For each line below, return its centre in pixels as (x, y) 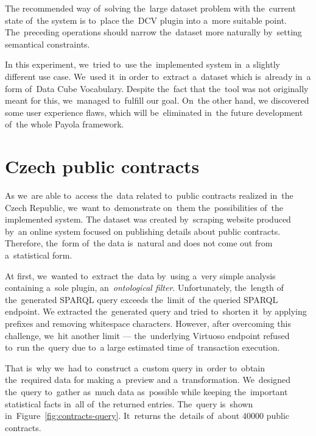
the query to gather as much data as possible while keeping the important (146, 391)
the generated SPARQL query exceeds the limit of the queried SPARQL (142, 299)
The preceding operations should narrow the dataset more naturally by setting (153, 32)
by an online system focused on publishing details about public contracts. (143, 231)
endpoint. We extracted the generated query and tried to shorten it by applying (156, 311)
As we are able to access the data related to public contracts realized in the (149, 195)
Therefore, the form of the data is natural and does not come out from (139, 243)
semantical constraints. (47, 44)
